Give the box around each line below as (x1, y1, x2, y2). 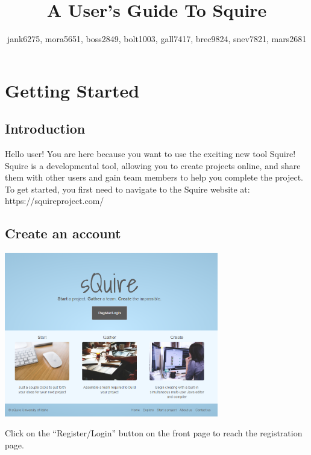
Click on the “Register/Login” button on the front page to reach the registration (5, 427, 303, 439)
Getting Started (5, 78, 140, 102)
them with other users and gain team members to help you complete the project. (5, 171, 304, 184)
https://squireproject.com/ (5, 194, 104, 207)
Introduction (5, 119, 86, 138)
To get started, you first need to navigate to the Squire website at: (5, 182, 250, 195)
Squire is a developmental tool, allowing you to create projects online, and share (5, 159, 301, 172)
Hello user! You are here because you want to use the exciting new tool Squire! (5, 147, 296, 160)
